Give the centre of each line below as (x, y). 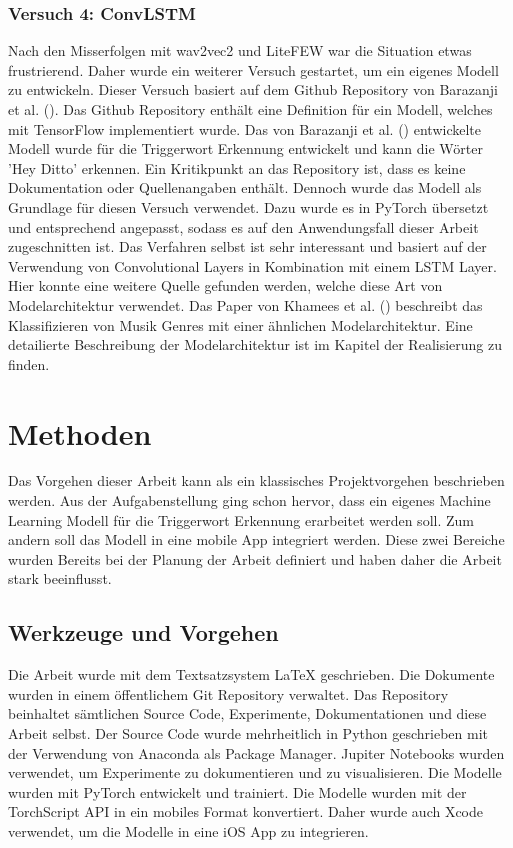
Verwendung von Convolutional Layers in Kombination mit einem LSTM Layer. (252, 265)
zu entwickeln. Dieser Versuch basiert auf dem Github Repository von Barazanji (253, 89)
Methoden (80, 432)
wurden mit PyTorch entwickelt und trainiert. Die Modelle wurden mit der (237, 791)
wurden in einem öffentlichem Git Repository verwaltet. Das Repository (228, 693)
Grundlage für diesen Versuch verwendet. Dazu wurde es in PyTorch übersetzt (248, 206)
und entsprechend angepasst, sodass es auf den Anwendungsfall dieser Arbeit (243, 226)
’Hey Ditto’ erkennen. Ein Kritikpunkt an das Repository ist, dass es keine (237, 167)
